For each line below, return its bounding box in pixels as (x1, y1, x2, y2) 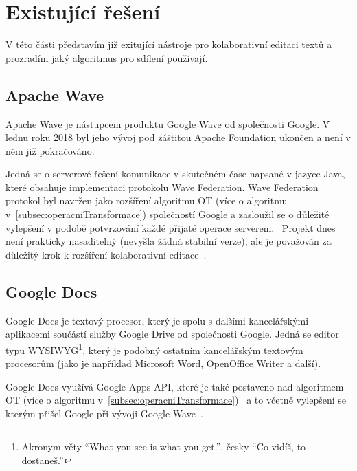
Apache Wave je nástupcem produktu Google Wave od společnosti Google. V (5, 116, 330, 131)
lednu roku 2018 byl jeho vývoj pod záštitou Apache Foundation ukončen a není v (5, 130, 351, 144)
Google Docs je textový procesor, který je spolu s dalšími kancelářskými (5, 313, 309, 327)
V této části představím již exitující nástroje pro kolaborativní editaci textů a (5, 37, 332, 52)
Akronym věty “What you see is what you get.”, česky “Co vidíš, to (21, 439, 306, 454)
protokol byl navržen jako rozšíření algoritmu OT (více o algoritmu (5, 193, 288, 208)
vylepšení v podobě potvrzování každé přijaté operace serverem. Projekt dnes (5, 220, 336, 234)
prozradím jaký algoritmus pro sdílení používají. (5, 50, 208, 65)
